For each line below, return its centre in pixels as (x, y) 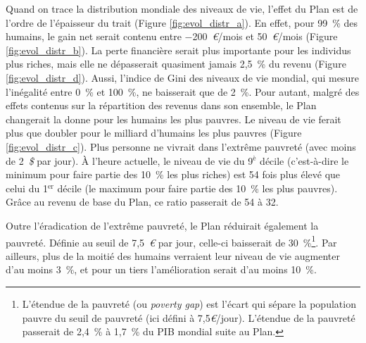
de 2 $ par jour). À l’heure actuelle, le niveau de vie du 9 (130, 160)
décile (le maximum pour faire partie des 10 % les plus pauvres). (197, 188)
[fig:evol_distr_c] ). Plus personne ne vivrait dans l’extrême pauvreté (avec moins (181, 146)
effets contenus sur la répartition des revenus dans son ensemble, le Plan (161, 105)
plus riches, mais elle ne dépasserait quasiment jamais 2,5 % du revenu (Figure (176, 64)
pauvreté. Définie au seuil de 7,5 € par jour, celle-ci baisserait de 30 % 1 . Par (171, 241)
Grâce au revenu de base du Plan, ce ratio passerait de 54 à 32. (142, 202)
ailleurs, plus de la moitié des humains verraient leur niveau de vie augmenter (173, 255)
